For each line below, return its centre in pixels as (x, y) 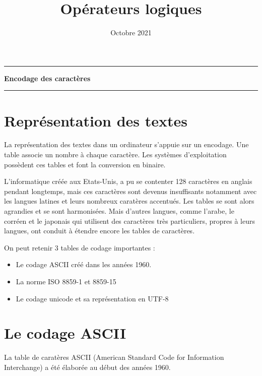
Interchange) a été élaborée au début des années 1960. (87, 367)
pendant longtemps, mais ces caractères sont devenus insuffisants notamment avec (130, 191)
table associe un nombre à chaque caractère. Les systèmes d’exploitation (115, 154)
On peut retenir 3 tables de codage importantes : (80, 247)
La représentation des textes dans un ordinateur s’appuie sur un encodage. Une (126, 144)
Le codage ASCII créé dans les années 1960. (84, 264)
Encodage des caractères (47, 78)
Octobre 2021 (131, 33)
